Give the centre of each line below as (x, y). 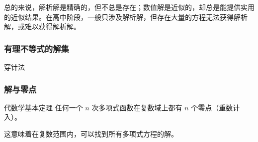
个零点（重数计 (215, 107)
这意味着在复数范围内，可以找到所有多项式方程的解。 (91, 134)
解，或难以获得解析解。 (42, 26)
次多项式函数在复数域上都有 (137, 107)
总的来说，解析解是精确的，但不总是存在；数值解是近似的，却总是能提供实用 (129, 7)
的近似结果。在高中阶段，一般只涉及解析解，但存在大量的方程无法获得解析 (126, 17)
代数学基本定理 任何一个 (43, 107)
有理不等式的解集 (37, 48)
